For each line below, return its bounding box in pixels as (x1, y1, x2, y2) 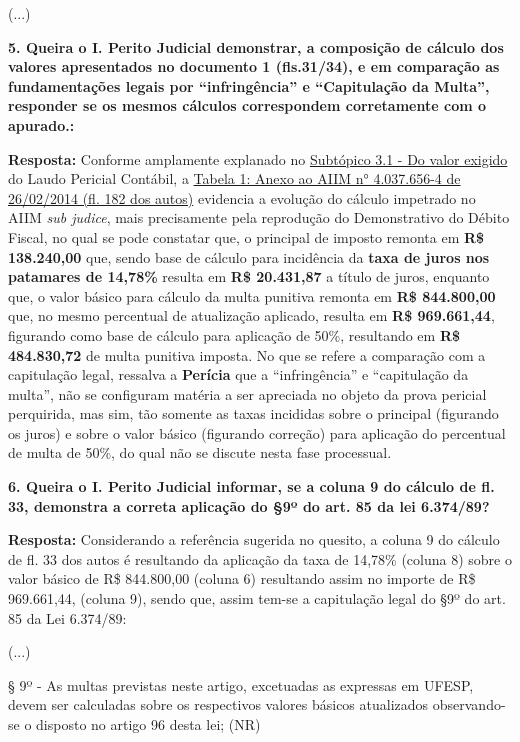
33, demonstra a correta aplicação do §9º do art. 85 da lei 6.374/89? (8, 495, 490, 516)
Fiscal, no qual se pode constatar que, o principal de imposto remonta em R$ (8, 226, 485, 247)
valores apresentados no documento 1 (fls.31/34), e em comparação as (8, 56, 500, 77)
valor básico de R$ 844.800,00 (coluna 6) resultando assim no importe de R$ (8, 568, 476, 589)
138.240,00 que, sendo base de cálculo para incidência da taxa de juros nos (8, 246, 490, 267)
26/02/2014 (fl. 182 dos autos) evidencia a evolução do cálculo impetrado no (8, 187, 476, 208)
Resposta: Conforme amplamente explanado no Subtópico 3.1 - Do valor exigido (8, 148, 508, 169)
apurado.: (8, 114, 75, 135)
